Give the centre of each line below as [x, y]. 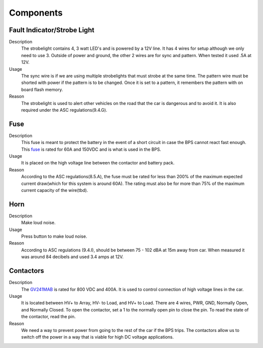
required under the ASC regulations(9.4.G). [64, 110]
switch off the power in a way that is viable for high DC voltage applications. [97, 337]
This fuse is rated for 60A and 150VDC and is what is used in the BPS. [91, 149]
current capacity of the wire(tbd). [55, 190]
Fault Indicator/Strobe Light [52, 30]
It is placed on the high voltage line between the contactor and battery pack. [98, 163]
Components [36, 13]
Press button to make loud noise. [54, 236]
